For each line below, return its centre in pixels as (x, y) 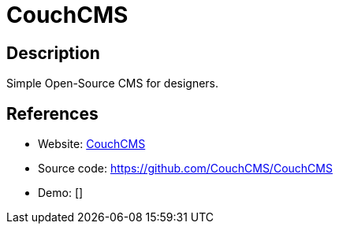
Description (53, 53)
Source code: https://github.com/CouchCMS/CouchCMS (185, 169)
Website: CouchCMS (92, 144)
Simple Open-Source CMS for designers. (113, 83)
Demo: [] (61, 193)
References (52, 113)
